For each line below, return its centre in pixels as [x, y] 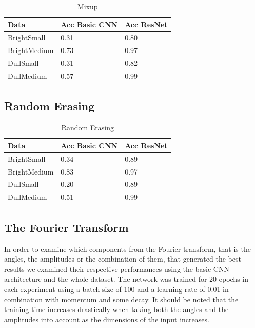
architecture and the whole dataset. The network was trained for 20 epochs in [126, 279]
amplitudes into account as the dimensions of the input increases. [107, 319]
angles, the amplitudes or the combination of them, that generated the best [123, 259]
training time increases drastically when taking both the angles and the [116, 309]
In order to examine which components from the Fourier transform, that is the [128, 248]
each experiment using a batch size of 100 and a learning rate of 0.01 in [116, 289]
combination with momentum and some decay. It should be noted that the [121, 299]
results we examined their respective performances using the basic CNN [117, 269]
